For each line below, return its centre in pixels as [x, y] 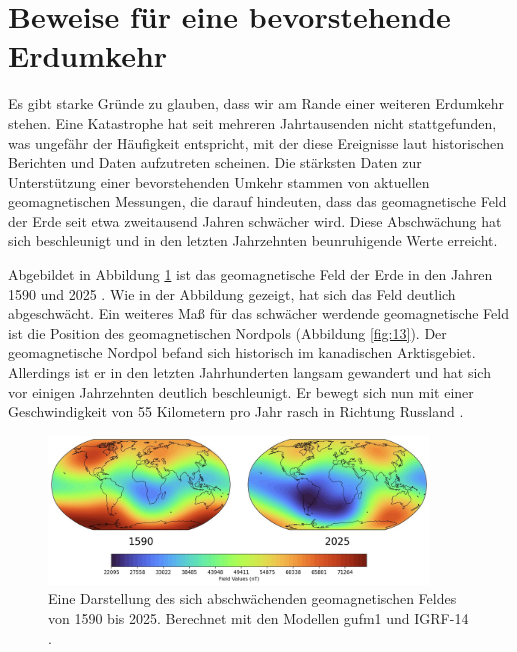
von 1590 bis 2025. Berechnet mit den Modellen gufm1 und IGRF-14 [258, 618]
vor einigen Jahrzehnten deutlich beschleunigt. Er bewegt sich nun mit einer [241, 391]
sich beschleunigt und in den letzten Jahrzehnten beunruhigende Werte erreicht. [253, 240]
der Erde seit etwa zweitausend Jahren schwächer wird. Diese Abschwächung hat [255, 220]
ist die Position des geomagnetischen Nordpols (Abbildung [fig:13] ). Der [227, 332]
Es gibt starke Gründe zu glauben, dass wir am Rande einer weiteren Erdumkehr [256, 103]
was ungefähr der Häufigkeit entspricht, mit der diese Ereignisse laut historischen [256, 142]
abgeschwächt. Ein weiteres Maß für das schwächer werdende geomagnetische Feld [258, 313]
